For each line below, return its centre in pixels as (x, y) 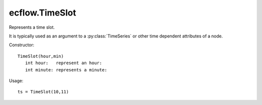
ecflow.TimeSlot (42, 13)
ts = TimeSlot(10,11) (43, 92)
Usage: (16, 81)
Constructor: (22, 45)
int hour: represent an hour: (64, 63)
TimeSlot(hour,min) (41, 56)
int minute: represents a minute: (66, 70)
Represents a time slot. (32, 27)
